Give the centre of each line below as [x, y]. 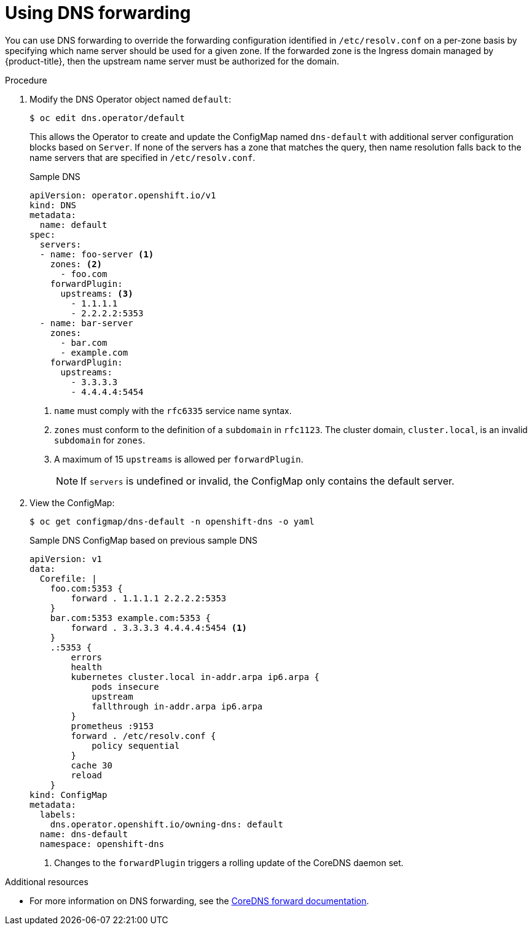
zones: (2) [76, 264]
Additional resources [47, 881]
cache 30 [92, 765]
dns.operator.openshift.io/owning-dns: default [167, 824]
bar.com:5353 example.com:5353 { [131, 618]
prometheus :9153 [112, 726]
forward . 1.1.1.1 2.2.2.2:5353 [149, 598]
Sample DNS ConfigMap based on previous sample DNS [144, 540]
